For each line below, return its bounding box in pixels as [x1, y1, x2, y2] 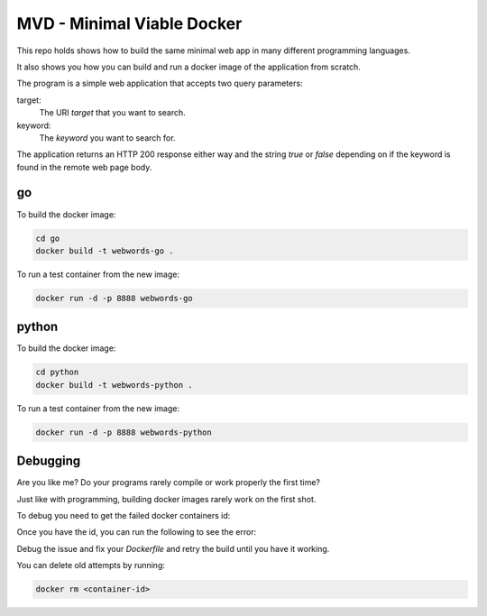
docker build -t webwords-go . [35, 245, 175, 256]
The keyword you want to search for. [39, 132, 176, 143]
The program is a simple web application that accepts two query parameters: [16, 78, 303, 89]
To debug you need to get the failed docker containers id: [16, 510, 231, 521]
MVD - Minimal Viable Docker [16, 14, 243, 33]
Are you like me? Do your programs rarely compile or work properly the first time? [16, 477, 320, 488]
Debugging [16, 454, 81, 469]
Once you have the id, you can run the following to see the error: [16, 527, 257, 538]
